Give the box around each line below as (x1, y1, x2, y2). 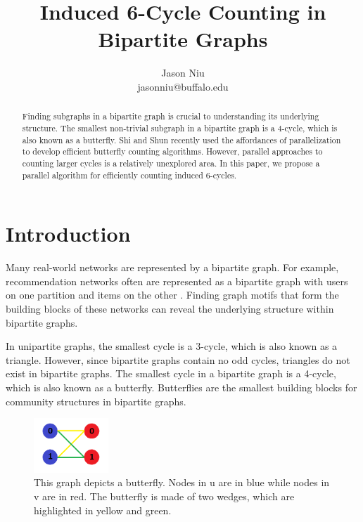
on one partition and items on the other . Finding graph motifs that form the (6, 287, 339, 302)
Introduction (6, 219, 131, 248)
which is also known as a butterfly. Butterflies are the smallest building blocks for (6, 379, 357, 394)
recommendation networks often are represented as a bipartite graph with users (6, 273, 348, 288)
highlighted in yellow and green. (34, 502, 172, 517)
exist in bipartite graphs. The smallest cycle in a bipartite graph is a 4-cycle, (6, 366, 336, 381)
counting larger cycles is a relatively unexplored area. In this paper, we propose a (22, 157, 320, 169)
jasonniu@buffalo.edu (137, 79, 229, 93)
